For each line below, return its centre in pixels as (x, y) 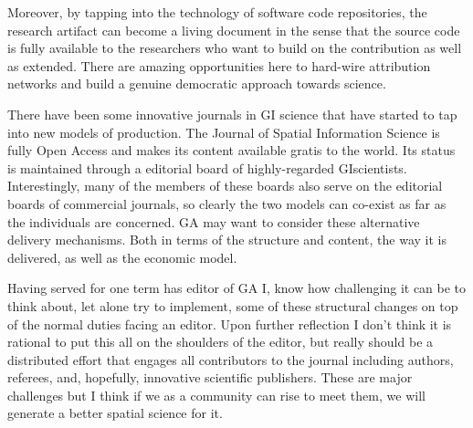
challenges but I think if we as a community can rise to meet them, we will (216, 395)
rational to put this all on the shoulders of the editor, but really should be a (221, 342)
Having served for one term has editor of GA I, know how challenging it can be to (237, 288)
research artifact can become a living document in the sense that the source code (234, 30)
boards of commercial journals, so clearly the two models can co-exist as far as (227, 203)
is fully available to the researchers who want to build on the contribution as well (235, 48)
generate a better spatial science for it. (115, 413)
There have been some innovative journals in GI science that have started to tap (232, 114)
